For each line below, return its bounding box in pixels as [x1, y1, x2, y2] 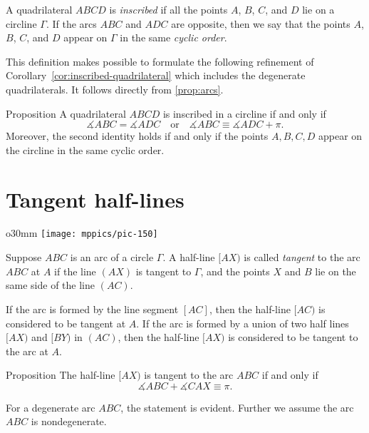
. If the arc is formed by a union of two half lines [136, 315, 349, 330]
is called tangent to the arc [244, 250, 360, 265]
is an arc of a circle [70, 250, 154, 265]
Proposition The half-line [6, 367, 115, 382]
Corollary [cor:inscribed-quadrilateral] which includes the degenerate [6, 68, 306, 83]
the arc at [6, 343, 48, 358]
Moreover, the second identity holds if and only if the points [6, 128, 269, 143]
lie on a [302, 2, 335, 16]
